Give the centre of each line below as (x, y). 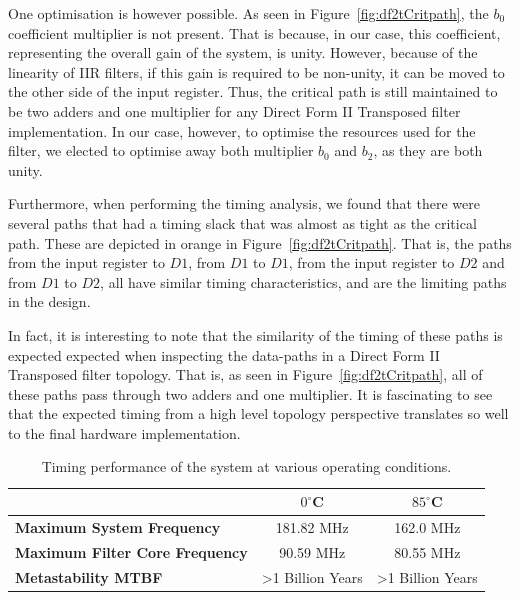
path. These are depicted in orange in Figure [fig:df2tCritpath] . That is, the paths (260, 242)
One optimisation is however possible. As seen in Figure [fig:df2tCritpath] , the (248, 13)
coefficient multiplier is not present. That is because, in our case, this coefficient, (254, 32)
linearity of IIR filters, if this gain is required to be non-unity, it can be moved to (256, 71)
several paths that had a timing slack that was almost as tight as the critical (242, 222)
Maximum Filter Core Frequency (131, 551)
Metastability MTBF (89, 576)
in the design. (49, 301)
